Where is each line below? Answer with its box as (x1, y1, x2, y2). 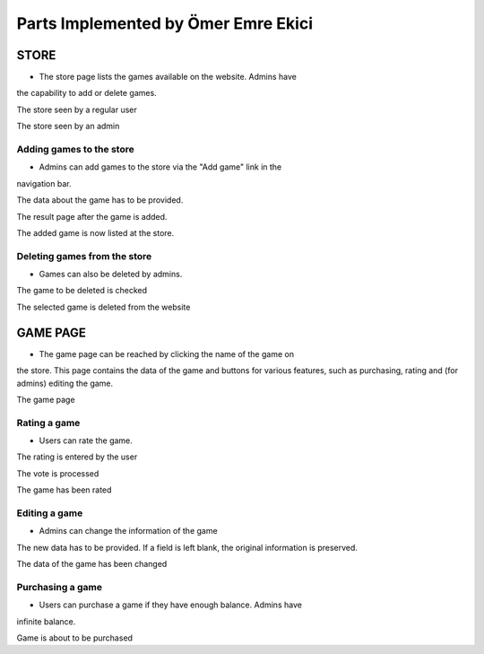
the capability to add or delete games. (16, 88, 157, 99)
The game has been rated (16, 484, 112, 495)
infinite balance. (16, 615, 76, 627)
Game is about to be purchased (16, 632, 134, 643)
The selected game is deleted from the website (16, 301, 191, 312)
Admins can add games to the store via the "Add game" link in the (39, 161, 282, 172)
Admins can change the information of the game (39, 526, 219, 536)
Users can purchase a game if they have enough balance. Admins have (39, 599, 302, 610)
